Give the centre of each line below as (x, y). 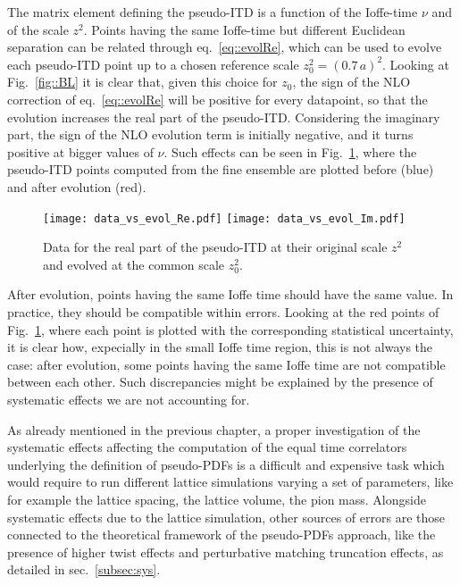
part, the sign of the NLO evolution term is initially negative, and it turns (210, 134)
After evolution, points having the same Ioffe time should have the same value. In (230, 294)
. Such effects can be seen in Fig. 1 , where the (290, 151)
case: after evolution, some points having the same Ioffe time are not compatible (226, 364)
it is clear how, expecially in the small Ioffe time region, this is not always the (220, 347)
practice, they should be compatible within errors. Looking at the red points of (223, 311)
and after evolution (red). (77, 186)
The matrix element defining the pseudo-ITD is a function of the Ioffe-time (213, 12)
